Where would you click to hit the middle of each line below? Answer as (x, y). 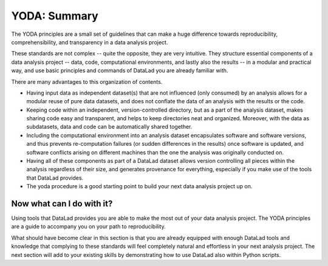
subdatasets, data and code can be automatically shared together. (109, 127)
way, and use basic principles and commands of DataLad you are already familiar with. (120, 70)
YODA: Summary (55, 16)
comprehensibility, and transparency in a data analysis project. (90, 42)
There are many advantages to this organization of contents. (87, 81)
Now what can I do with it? (62, 204)
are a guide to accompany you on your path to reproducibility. (89, 227)
